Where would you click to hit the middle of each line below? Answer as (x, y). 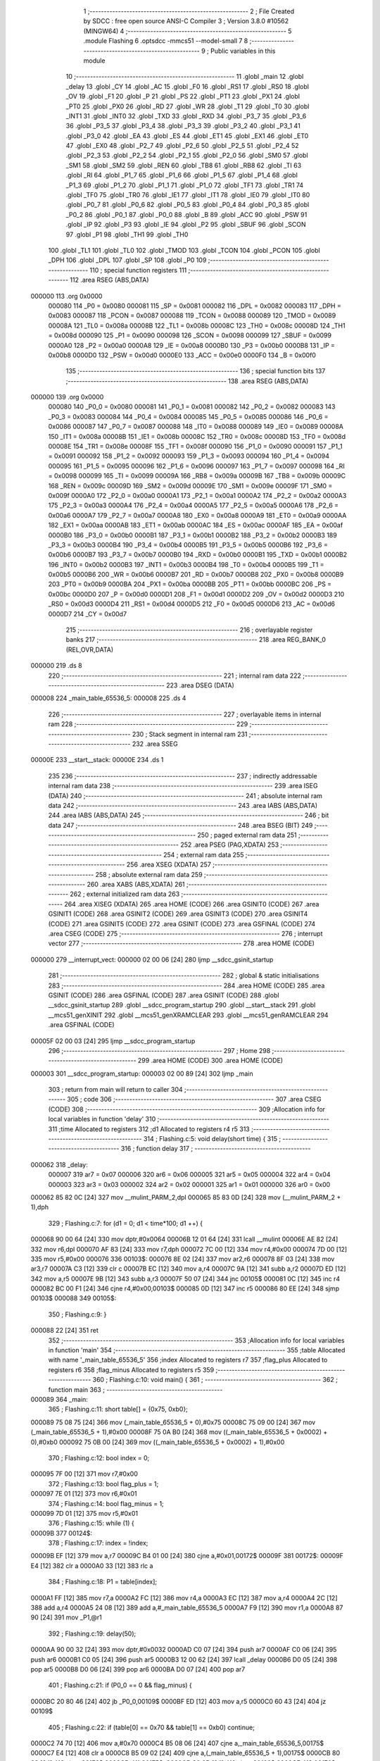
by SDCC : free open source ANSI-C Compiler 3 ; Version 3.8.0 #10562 (186, 21)
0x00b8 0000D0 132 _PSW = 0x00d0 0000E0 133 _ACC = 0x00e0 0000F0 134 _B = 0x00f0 (182, 355)
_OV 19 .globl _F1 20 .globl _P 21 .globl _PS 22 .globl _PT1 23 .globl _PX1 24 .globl (183, 97)
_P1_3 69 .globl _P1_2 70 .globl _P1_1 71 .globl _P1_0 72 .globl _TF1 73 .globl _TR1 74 (185, 185)
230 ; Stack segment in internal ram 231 (190, 734)
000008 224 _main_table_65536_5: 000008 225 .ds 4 (108, 698)
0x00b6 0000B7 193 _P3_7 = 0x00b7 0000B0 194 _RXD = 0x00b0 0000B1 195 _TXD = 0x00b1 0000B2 (198, 555)
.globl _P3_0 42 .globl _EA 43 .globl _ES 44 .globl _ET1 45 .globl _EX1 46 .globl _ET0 (187, 136)
